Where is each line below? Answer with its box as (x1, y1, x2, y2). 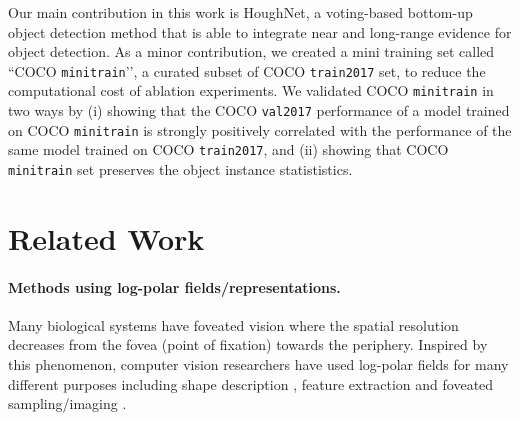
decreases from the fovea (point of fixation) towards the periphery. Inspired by (8, 334, 488, 355)
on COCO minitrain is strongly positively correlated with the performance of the (8, 119, 512, 140)
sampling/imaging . (8, 393, 127, 414)
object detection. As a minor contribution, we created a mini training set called (8, 41, 495, 62)
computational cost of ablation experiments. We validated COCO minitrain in (8, 80, 494, 101)
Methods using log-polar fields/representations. (8, 276, 341, 297)
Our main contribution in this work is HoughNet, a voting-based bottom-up (8, 2, 473, 22)
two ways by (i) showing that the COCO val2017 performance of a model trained (8, 100, 510, 121)
